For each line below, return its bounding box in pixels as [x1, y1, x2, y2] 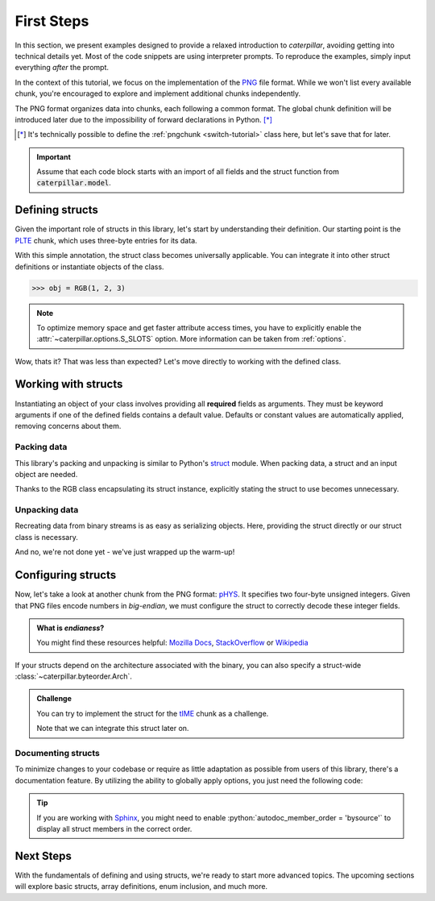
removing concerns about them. [14, 421, 122, 431]
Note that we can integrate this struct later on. [36, 724, 189, 733]
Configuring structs [14, 568, 117, 582]
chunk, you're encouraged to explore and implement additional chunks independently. [14, 89, 301, 98]
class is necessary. [14, 532, 78, 542]
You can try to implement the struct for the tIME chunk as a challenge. [36, 708, 269, 718]
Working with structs [14, 377, 123, 391]
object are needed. [14, 469, 78, 479]
